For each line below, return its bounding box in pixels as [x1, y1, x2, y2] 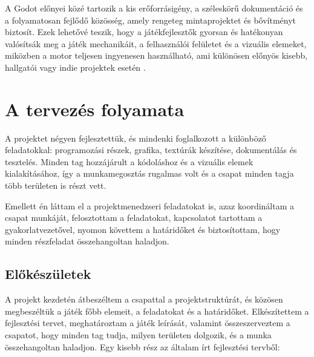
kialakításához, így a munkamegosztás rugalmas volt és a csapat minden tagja [5, 167, 294, 180]
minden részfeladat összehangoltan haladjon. [5, 235, 169, 247]
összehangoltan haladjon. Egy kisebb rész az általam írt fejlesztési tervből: [5, 340, 280, 353]
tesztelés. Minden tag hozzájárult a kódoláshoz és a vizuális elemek [5, 155, 253, 168]
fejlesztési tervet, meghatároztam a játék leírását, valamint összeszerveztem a [5, 316, 290, 329]
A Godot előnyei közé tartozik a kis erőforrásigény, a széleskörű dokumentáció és [5, 2, 303, 14]
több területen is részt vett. [5, 179, 106, 192]
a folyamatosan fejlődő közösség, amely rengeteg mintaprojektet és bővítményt [5, 13, 296, 26]
